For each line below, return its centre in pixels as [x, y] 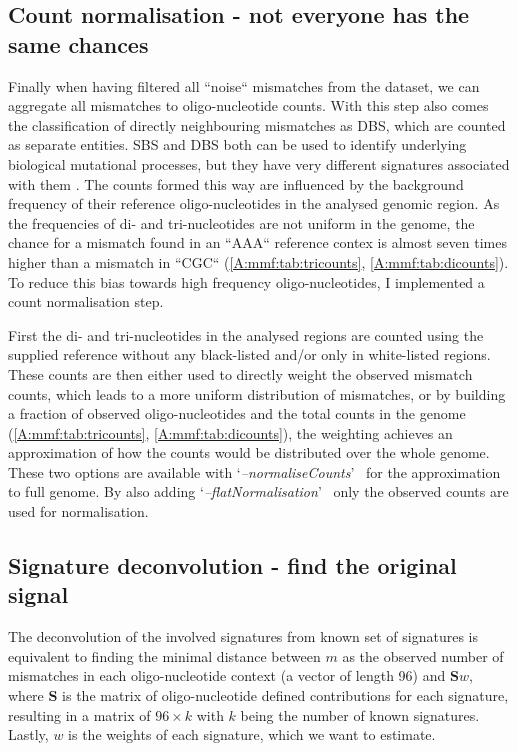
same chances [78, 43]
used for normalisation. [78, 511]
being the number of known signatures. [360, 714]
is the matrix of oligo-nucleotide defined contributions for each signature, [285, 695]
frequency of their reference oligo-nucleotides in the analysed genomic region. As [254, 203]
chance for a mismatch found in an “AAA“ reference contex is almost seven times [257, 242]
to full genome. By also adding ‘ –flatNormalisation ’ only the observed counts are [258, 491]
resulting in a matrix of [79, 714]
